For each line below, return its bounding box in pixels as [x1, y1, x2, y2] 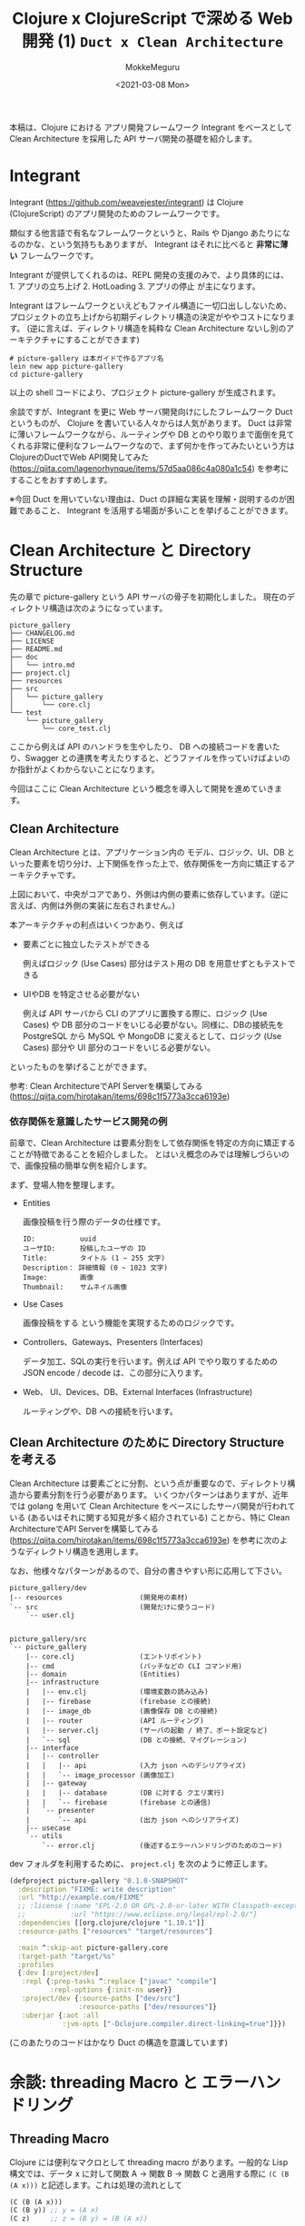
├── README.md [9, 644, 64, 654]
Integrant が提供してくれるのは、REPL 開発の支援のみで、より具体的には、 [9, 269, 289, 280]
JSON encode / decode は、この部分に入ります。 [22, 1367, 208, 1378]
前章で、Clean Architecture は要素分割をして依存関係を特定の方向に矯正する [9, 1137, 296, 1148]
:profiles [17, 1960, 54, 1969]
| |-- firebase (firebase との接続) [25, 1697, 212, 1706]
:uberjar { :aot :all [21, 2011, 100, 2020]
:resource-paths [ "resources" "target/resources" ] [17, 1926, 213, 1935]
